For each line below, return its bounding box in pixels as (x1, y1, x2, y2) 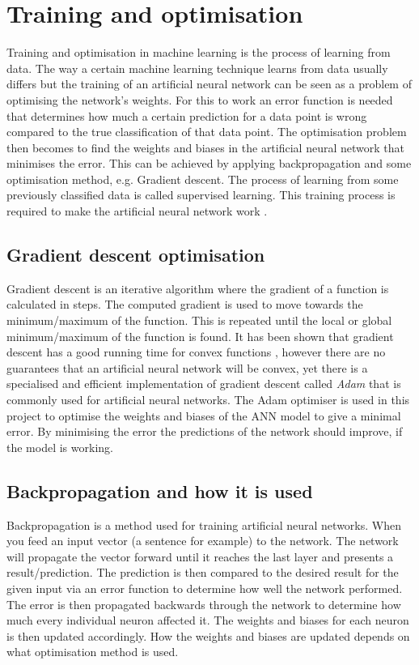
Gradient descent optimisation (6, 242, 265, 267)
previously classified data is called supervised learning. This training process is (6, 186, 396, 203)
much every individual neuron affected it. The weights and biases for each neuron (6, 612, 409, 629)
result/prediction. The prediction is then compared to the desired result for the (6, 564, 399, 581)
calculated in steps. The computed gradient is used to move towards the (6, 296, 363, 313)
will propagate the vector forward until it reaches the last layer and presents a (6, 548, 394, 565)
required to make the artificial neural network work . (6, 202, 268, 220)
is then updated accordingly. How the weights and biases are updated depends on (6, 627, 410, 644)
